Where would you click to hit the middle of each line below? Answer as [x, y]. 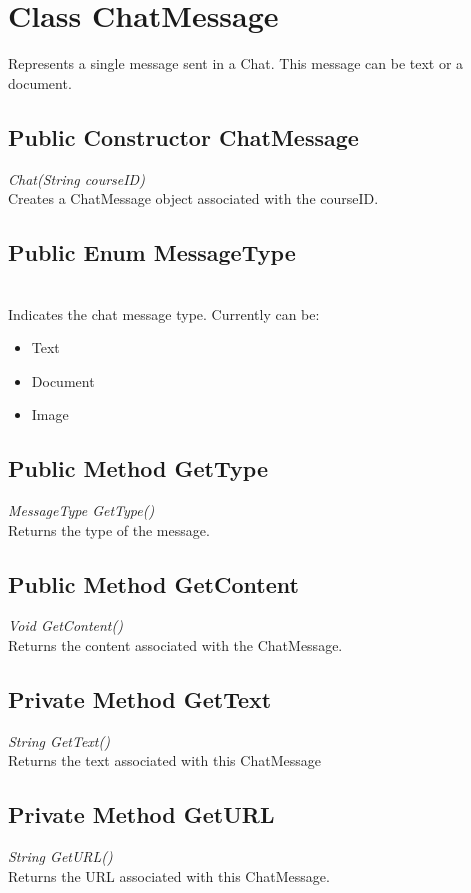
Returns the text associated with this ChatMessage [164, 760]
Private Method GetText [140, 699]
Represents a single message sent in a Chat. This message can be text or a [236, 63]
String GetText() [59, 740]
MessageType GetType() [81, 510]
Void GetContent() [65, 625]
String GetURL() [60, 856]
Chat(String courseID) [76, 178]
